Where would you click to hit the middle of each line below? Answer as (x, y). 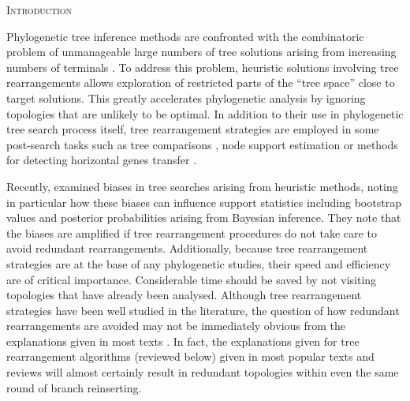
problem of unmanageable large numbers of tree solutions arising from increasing (201, 52)
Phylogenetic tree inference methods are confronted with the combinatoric (185, 36)
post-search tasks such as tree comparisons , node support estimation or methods (202, 144)
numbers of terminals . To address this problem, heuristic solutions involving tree (203, 67)
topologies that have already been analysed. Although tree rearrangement (184, 295)
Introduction (39, 9)
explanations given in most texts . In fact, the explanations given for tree (183, 341)
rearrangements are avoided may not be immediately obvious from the (176, 326)
